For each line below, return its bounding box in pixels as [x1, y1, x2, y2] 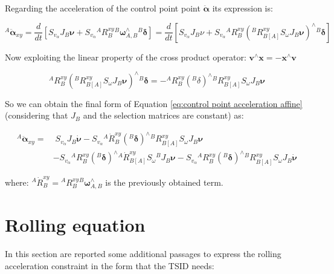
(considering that [5, 109, 68, 122]
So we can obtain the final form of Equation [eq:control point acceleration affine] [5, 97, 303, 109]
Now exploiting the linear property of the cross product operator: [5, 50, 246, 63]
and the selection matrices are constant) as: [83, 109, 244, 122]
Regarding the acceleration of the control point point [5, 2, 201, 14]
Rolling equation [5, 212, 146, 237]
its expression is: [212, 2, 273, 14]
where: [5, 175, 29, 188]
